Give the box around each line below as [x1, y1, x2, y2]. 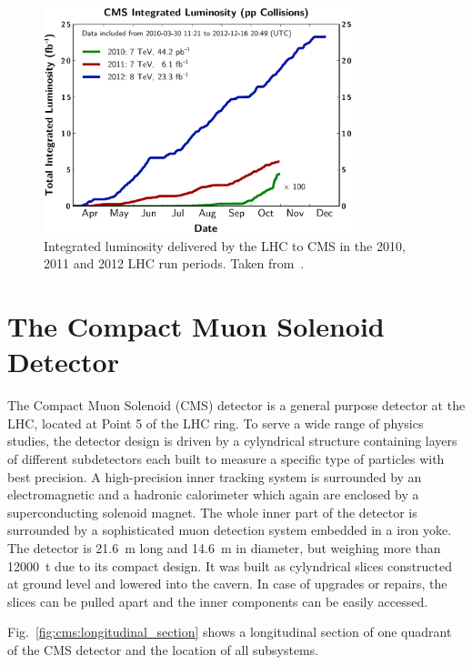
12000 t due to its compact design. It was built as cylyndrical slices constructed [7, 556, 453, 575]
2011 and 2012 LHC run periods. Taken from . [44, 254, 305, 273]
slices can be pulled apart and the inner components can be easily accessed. [7, 591, 428, 610]
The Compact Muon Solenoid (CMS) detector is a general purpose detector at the [7, 396, 466, 415]
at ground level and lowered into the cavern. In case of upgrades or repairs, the [7, 574, 447, 593]
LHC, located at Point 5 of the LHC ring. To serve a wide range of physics [7, 413, 424, 432]
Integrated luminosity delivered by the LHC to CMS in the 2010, [44, 236, 406, 255]
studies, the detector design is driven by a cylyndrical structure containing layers [7, 431, 457, 450]
